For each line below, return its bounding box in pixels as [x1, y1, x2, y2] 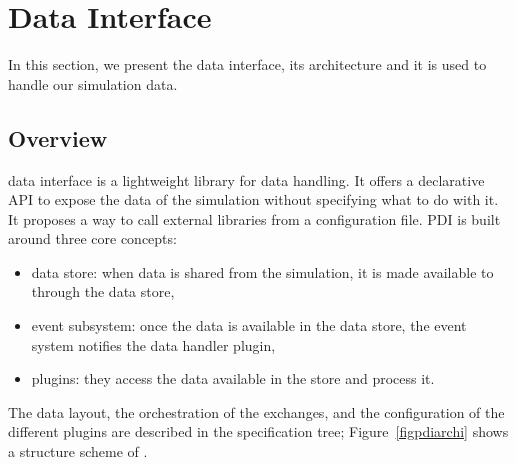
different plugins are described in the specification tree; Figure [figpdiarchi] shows [8, 421, 509, 442]
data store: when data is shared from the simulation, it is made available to [31, 261, 494, 282]
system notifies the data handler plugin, [31, 334, 276, 355]
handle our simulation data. [8, 73, 178, 94]
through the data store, [31, 281, 175, 302]
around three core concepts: [8, 228, 177, 249]
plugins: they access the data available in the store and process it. [31, 368, 435, 389]
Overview [8, 122, 108, 153]
